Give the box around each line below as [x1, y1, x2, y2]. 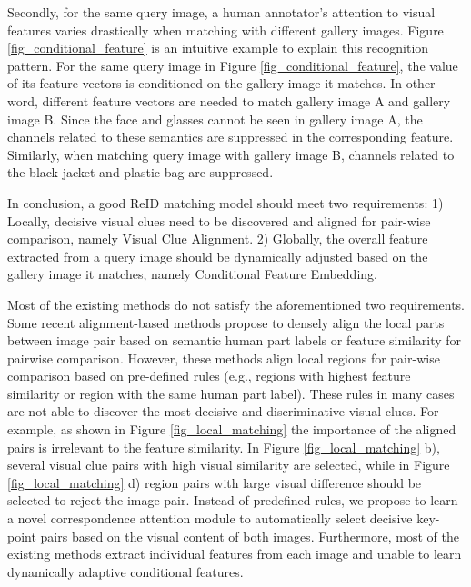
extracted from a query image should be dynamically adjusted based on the [7, 246, 428, 265]
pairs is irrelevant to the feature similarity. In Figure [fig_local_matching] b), [7, 437, 440, 456]
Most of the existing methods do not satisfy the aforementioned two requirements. [7, 294, 466, 313]
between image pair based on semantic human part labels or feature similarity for [7, 331, 462, 350]
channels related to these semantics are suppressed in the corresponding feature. [7, 127, 454, 146]
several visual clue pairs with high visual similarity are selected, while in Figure [7, 455, 450, 474]
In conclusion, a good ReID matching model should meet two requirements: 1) [7, 193, 444, 212]
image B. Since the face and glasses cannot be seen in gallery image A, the [7, 109, 423, 128]
